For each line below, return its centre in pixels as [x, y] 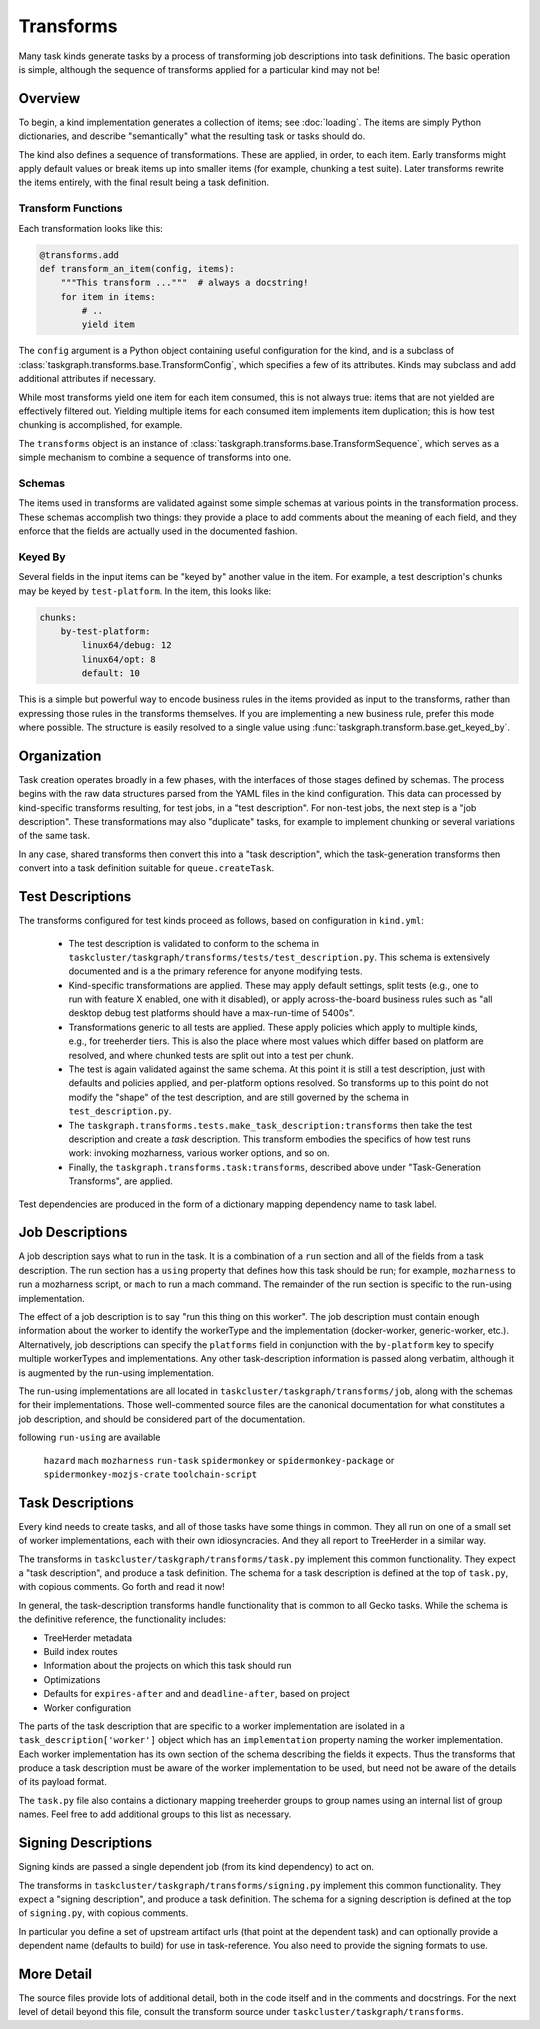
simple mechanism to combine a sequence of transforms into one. [155, 457]
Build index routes [81, 1651]
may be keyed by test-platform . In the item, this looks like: [145, 591]
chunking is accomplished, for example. [100, 425]
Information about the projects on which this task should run [167, 1666]
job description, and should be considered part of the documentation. [162, 1419]
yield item [108, 324]
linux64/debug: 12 [126, 645]
